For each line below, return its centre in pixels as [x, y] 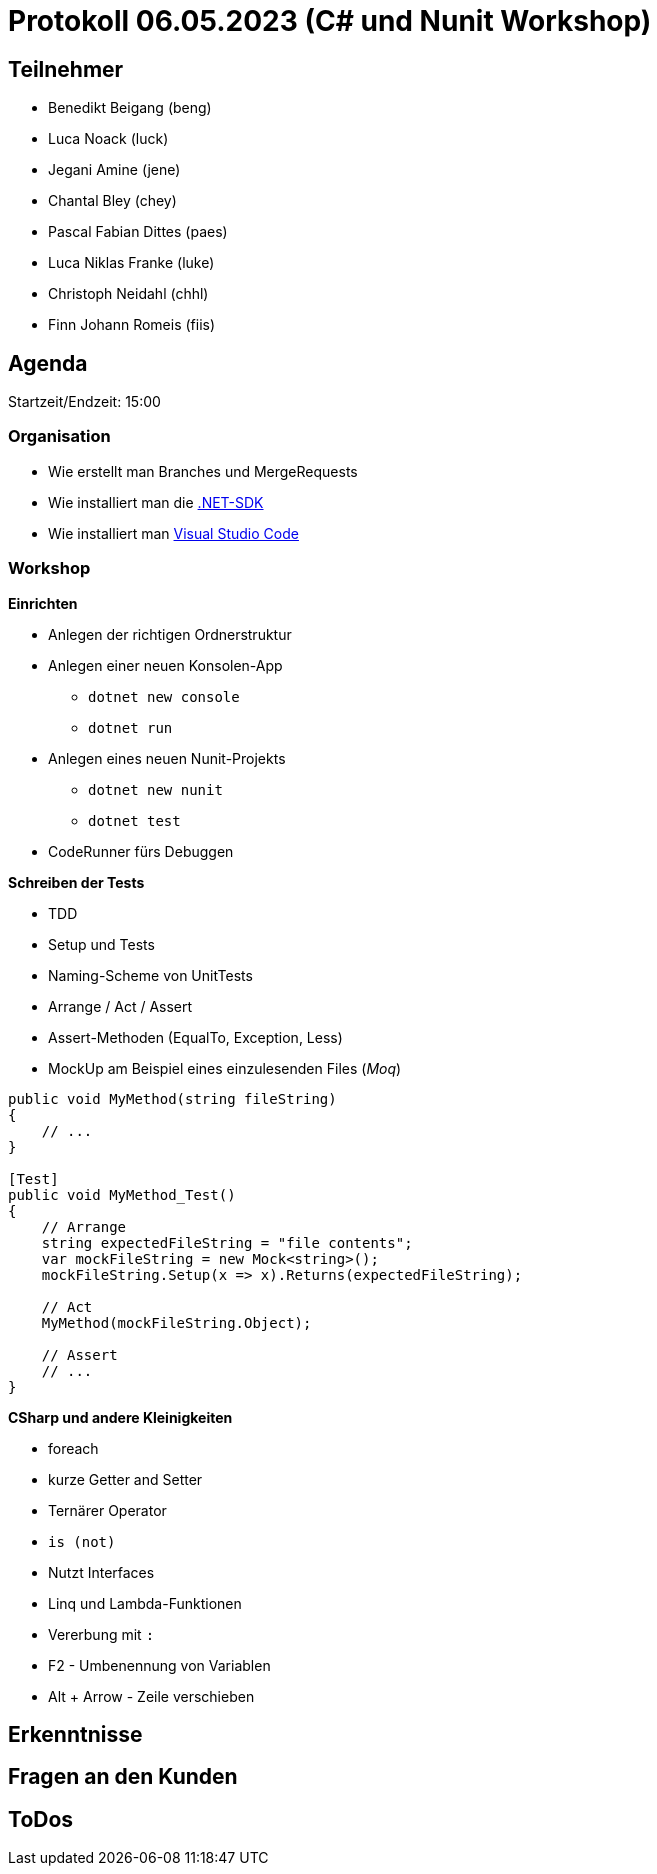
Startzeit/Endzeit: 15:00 [84, 402]
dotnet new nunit [155, 789]
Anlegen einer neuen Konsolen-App [165, 665]
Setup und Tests [101, 944]
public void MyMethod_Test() [122, 1194]
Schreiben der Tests [76, 882]
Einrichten [43, 603]
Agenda [48, 363]
